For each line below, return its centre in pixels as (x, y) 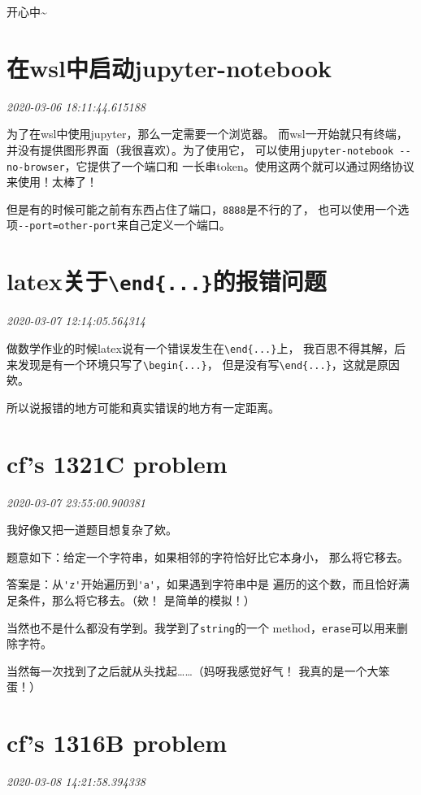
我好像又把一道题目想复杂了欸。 (92, 530)
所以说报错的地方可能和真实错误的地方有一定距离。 (143, 407)
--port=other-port (67, 226)
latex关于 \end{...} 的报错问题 (167, 281)
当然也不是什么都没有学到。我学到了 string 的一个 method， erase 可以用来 (202, 627)
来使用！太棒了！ (52, 182)
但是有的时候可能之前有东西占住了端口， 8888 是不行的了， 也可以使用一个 (202, 209)
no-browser (36, 167)
